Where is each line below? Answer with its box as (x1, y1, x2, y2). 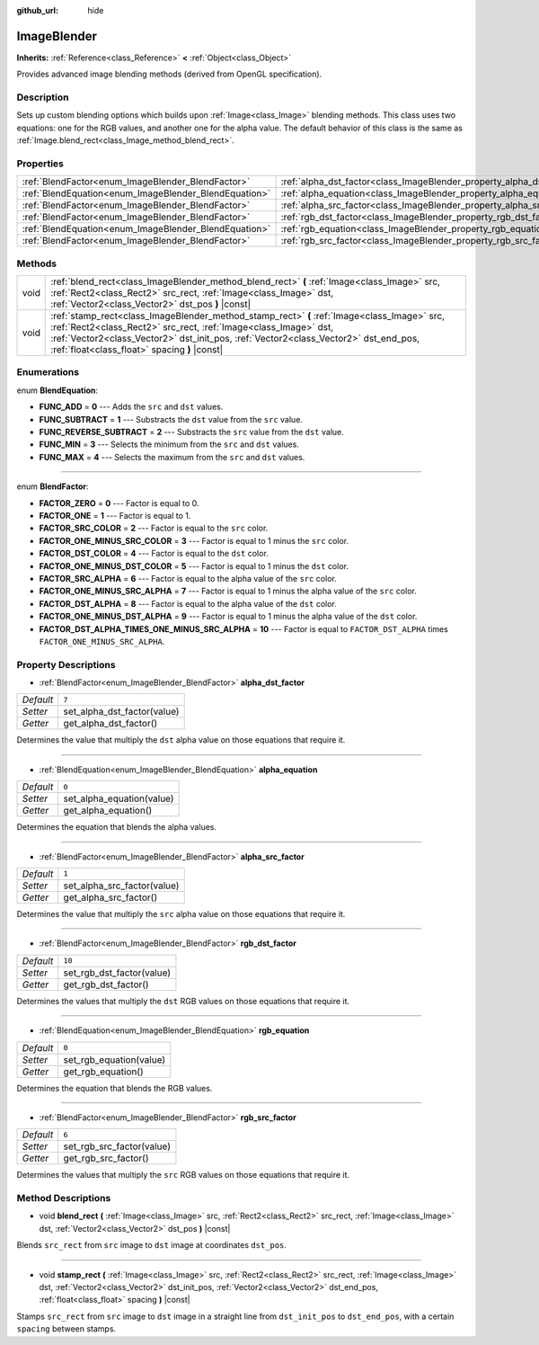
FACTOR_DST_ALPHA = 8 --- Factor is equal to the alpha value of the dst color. (39, 598, 337, 609)
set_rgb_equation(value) (63, 1053, 166, 1065)
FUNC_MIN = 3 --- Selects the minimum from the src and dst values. (39, 439, 300, 450)
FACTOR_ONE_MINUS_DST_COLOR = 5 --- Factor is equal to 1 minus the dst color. (39, 560, 349, 571)
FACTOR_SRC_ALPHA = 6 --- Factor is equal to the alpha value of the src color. (39, 573, 337, 583)
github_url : (16, 5, 58, 15)
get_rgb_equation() (63, 1065, 144, 1078)
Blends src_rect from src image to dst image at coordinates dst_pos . (16, 1240, 287, 1251)
